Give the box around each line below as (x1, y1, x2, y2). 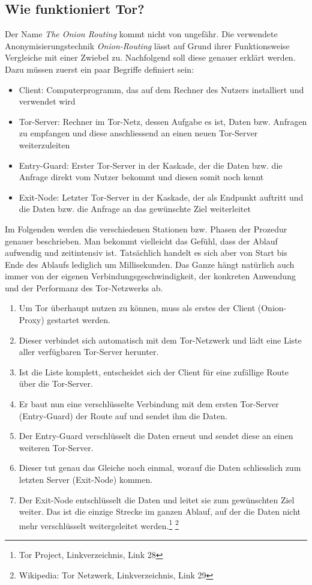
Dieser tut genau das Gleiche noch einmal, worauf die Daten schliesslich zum (19, 461, 301, 474)
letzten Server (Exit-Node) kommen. (19, 473, 153, 486)
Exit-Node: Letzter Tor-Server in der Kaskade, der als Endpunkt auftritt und (19, 190, 304, 203)
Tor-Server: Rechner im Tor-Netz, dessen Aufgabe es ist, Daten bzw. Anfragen (19, 115, 307, 127)
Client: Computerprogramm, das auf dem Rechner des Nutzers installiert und (19, 83, 304, 95)
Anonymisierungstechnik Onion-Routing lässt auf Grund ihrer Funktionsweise (5, 39, 290, 52)
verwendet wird (19, 95, 76, 108)
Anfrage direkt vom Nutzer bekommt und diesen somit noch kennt (19, 171, 264, 183)
